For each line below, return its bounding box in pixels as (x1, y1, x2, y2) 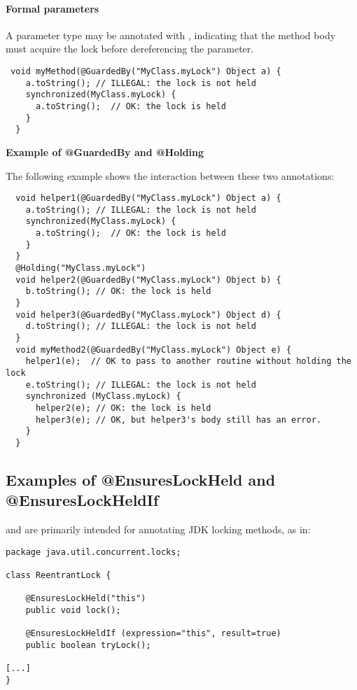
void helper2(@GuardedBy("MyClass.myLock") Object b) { (15, 274, 281, 285)
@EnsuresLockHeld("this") (25, 593, 146, 604)
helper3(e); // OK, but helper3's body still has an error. (35, 414, 322, 425)
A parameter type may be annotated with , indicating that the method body (6, 27, 336, 42)
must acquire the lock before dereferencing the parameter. (6, 41, 254, 56)
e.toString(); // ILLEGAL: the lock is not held (25, 379, 256, 390)
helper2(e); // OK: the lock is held (35, 402, 211, 413)
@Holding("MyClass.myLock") (15, 263, 146, 274)
